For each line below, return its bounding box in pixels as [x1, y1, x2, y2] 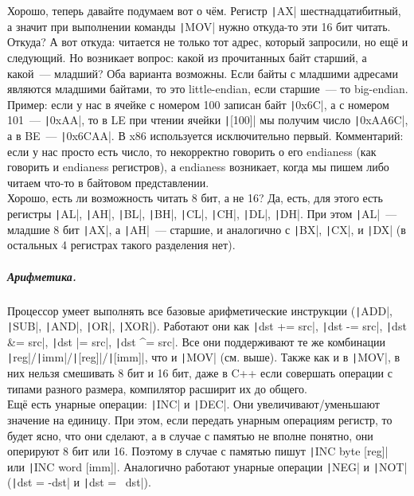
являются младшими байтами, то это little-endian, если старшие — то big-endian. [7, 80, 408, 97]
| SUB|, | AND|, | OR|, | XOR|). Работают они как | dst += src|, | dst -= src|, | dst [7, 318, 407, 334]
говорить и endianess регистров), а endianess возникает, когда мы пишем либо [7, 158, 389, 175]
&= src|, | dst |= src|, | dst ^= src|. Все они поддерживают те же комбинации [7, 333, 385, 350]
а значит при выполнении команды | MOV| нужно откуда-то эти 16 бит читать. [7, 18, 391, 34]
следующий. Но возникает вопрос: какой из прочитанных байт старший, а [7, 49, 367, 65]
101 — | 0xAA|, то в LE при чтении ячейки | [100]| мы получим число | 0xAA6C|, [7, 111, 408, 128]
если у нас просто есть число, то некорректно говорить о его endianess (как [7, 143, 377, 159]
